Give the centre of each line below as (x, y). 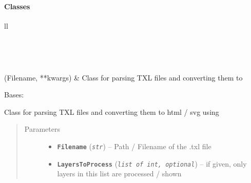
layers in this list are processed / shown (119, 174)
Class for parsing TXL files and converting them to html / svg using (112, 111)
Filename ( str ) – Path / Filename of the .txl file (134, 146)
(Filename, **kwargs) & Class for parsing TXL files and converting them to (123, 77)
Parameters (42, 129)
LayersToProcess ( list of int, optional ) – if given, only (152, 163)
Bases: (14, 95)
